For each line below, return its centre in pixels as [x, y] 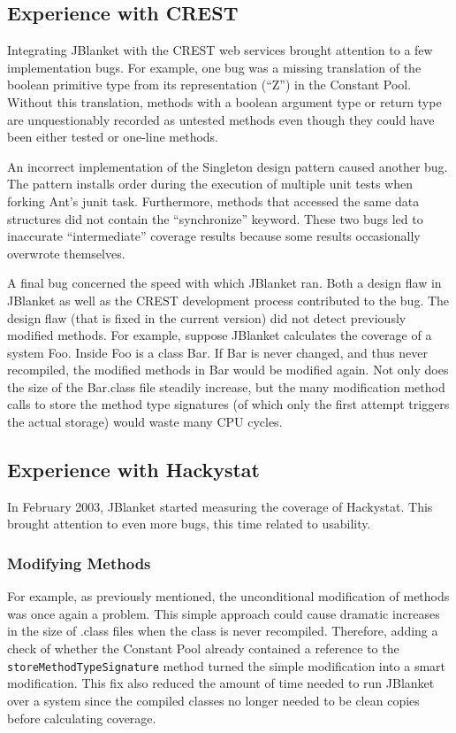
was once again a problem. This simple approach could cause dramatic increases [224, 613]
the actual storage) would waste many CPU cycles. [145, 422]
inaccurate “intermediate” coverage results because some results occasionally [214, 236]
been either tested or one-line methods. [113, 137]
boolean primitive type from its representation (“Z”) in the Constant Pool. [209, 85]
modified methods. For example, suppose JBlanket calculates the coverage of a [220, 335]
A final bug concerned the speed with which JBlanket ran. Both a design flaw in [224, 283]
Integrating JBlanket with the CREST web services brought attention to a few [220, 50]
